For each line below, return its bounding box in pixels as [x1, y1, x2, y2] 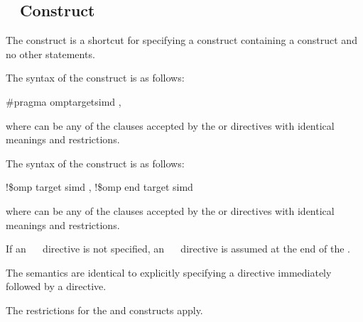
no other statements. [6, 46, 95, 61]
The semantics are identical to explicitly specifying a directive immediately [6, 265, 332, 279]
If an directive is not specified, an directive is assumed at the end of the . [6, 241, 350, 256]
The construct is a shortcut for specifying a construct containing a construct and [6, 33, 357, 48]
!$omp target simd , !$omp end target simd [6, 179, 193, 194]
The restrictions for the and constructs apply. [6, 302, 203, 317]
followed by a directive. [6, 279, 107, 294]
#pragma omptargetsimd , [6, 94, 121, 109]
